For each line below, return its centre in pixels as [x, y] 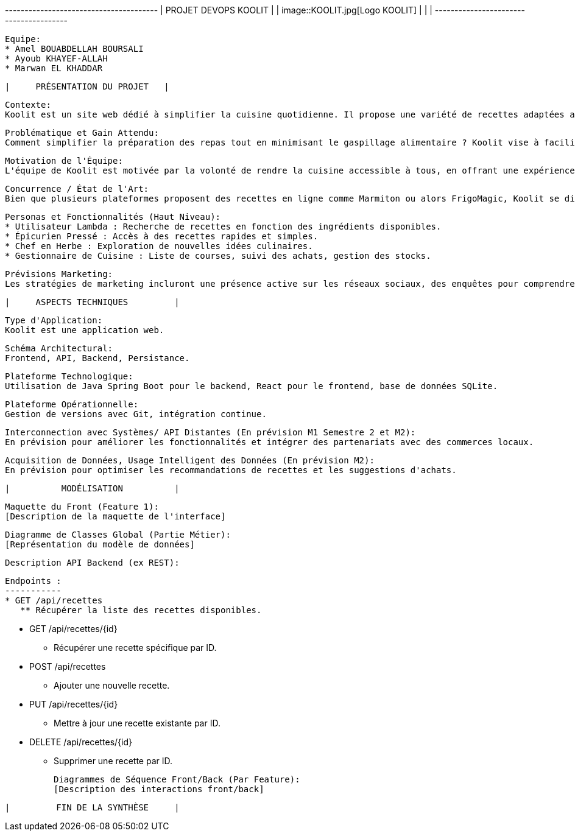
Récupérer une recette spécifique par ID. [135, 648]
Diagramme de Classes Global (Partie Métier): [118, 535]
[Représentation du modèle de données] [100, 544]
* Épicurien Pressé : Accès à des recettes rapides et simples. [162, 236]
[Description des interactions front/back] [159, 789]
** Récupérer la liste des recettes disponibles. [141, 610]
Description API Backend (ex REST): [92, 563]
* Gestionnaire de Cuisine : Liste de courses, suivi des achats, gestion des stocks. [218, 256]
